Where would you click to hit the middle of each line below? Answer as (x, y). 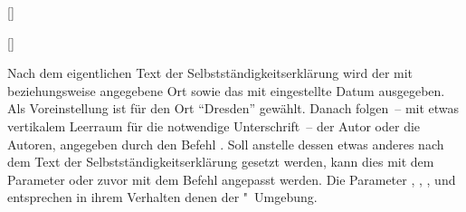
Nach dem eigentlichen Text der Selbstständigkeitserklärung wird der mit (210, 73)
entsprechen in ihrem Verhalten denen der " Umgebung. (162, 197)
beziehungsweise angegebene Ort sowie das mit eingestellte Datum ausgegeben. (226, 90)
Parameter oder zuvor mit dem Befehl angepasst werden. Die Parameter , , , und (232, 179)
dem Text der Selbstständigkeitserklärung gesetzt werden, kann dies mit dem (221, 162)
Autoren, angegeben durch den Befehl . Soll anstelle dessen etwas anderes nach (226, 144)
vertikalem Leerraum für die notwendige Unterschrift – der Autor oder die (214, 125)
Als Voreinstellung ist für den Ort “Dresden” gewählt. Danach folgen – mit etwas (233, 108)
